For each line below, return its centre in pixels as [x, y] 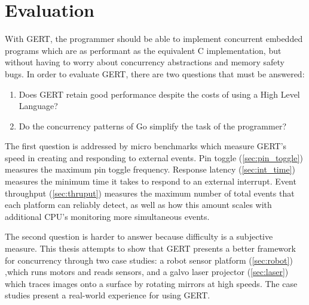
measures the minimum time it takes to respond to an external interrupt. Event [151, 181]
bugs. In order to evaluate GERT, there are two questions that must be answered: [155, 73]
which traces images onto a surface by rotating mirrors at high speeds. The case [151, 283]
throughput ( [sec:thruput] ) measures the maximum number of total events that [150, 193]
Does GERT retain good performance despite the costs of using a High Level [159, 94]
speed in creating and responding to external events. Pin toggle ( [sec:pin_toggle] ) [154, 157]
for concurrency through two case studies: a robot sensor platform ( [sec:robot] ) [149, 260]
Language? [38, 106]
